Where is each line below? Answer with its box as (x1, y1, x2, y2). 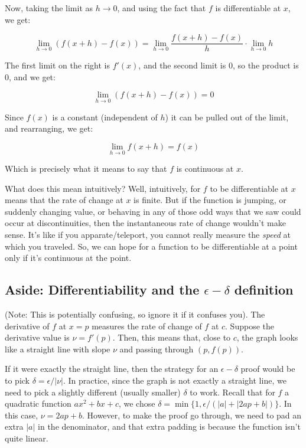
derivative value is (5, 331, 70, 344)
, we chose (118, 397, 155, 410)
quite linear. (5, 431, 48, 444)
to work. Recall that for (190, 385, 275, 398)
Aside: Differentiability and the (5, 280, 200, 299)
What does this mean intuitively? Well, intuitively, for (5, 182, 201, 194)
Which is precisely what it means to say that (5, 162, 167, 175)
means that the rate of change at (5, 194, 123, 206)
